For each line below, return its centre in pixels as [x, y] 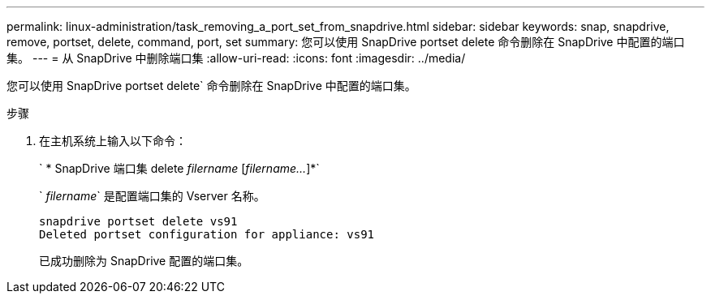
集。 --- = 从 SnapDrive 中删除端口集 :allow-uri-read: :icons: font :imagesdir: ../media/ [236, 58]
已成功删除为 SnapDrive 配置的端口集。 [144, 261]
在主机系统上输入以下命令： [113, 141]
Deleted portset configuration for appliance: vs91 [207, 234]
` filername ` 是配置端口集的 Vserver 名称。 [152, 196]
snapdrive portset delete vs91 [138, 221]
